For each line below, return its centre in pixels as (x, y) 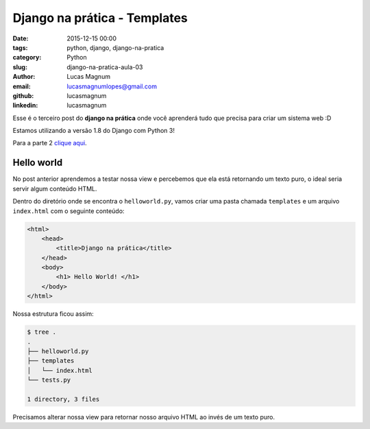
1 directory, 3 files (63, 399)
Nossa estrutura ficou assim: (53, 314)
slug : (20, 67)
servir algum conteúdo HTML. (55, 188)
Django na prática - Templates (100, 18)
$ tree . (42, 332)
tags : (20, 47)
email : (22, 86)
